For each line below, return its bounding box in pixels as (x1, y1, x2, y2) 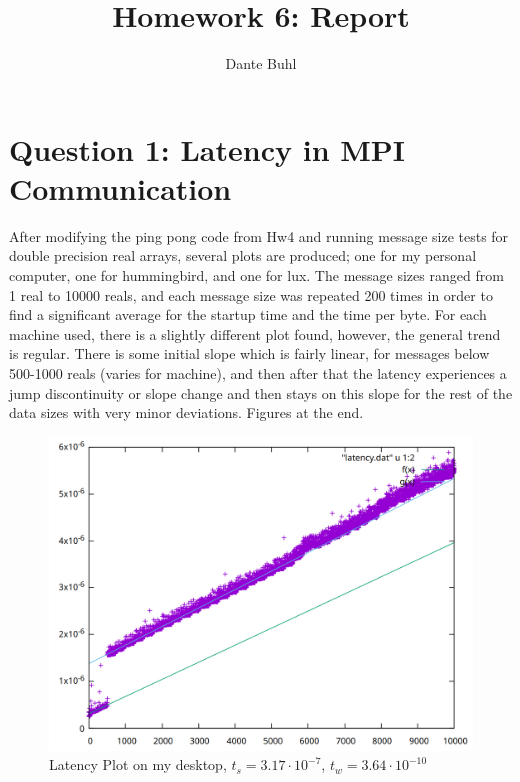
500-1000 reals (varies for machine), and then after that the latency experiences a (9, 363, 507, 383)
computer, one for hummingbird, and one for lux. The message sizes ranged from (9, 265, 504, 286)
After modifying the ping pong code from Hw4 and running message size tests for (9, 225, 509, 246)
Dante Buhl (225, 53, 297, 74)
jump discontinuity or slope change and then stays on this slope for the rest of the (9, 382, 513, 403)
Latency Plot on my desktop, (49, 754, 227, 775)
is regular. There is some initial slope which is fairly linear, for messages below (9, 343, 490, 364)
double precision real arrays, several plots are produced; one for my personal (9, 245, 477, 266)
